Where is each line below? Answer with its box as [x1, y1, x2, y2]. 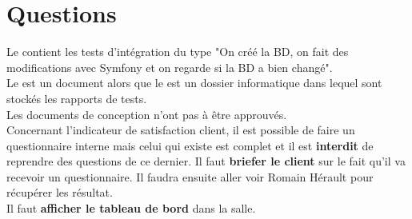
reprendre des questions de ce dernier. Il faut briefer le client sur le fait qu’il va [6, 153, 406, 169]
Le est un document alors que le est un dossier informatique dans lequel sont [6, 74, 382, 91]
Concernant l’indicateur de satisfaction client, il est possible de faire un [6, 121, 355, 138]
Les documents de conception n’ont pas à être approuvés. [6, 106, 287, 122]
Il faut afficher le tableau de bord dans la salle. [6, 200, 256, 217]
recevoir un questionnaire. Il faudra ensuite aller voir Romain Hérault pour [6, 168, 374, 185]
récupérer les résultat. [6, 184, 113, 201]
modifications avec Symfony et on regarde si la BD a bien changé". [6, 58, 333, 75]
